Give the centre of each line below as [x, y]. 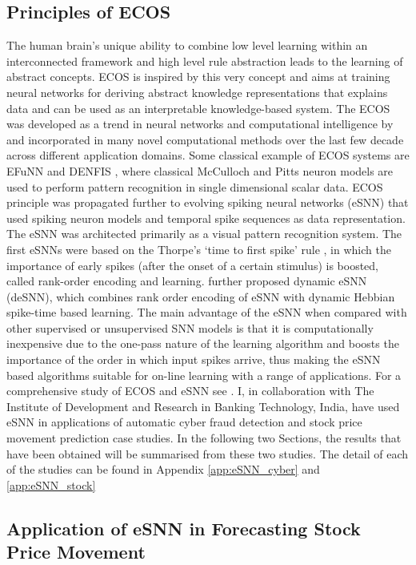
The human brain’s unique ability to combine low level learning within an [187, 45]
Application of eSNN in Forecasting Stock [184, 528]
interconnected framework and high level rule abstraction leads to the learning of [205, 61]
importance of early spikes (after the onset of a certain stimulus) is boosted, [193, 265]
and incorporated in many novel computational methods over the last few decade [205, 139]
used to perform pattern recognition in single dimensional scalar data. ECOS [195, 186]
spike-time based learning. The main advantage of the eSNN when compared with [207, 312]
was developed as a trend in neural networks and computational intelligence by [200, 124]
